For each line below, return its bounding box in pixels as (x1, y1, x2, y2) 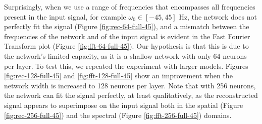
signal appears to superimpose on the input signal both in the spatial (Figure (4, 99, 243, 110)
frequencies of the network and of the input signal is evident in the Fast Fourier (4, 31, 250, 41)
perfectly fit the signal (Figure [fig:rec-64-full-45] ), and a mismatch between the (4, 21, 249, 32)
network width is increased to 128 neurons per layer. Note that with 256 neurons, (4, 80, 256, 90)
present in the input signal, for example (4, 11, 126, 22)
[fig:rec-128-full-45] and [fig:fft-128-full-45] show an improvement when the (4, 70, 233, 81)
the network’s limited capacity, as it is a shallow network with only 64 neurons (4, 50, 247, 61)
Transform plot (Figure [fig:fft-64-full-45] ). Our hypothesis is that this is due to (4, 41, 249, 51)
